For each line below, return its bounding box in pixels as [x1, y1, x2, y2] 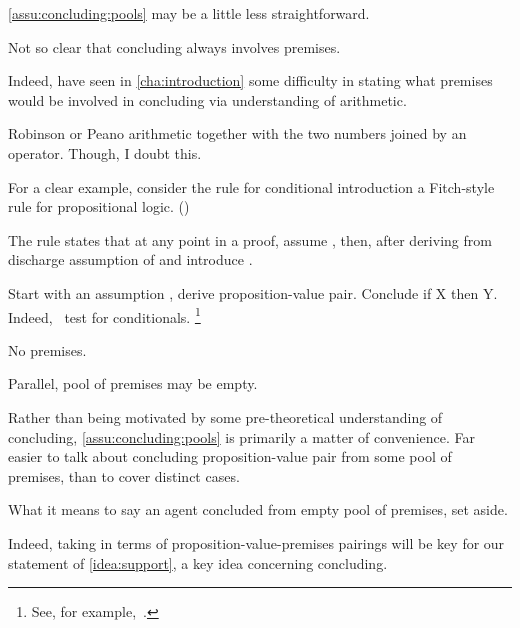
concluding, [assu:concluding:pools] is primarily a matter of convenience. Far [8, 426, 475, 447]
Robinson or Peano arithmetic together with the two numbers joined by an [8, 123, 467, 144]
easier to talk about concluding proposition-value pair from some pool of [8, 446, 452, 467]
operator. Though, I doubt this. [8, 142, 202, 163]
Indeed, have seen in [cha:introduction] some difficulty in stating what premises [8, 70, 493, 91]
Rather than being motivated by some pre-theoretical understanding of [8, 406, 443, 427]
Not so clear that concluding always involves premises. [8, 36, 341, 57]
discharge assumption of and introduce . [8, 249, 253, 270]
